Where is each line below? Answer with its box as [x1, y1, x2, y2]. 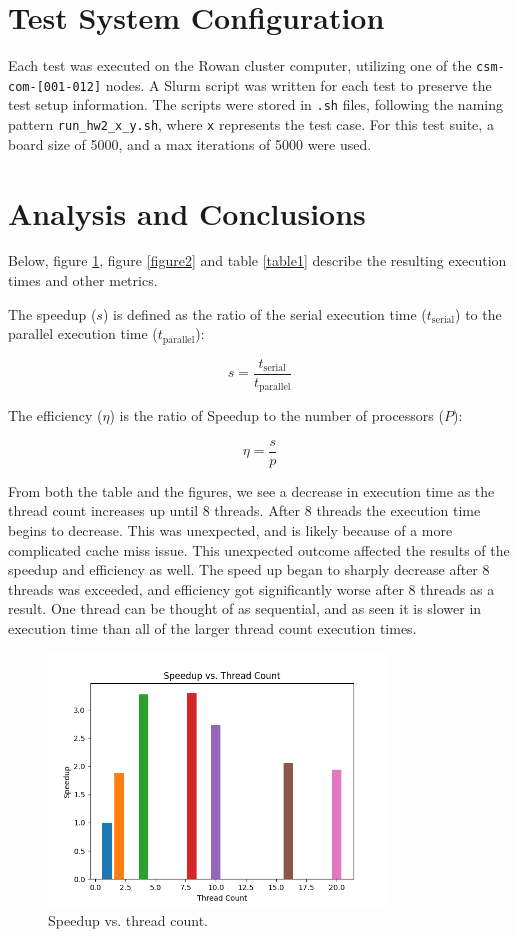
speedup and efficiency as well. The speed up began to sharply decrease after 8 [8, 559, 490, 580]
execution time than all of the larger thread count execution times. [8, 618, 417, 639]
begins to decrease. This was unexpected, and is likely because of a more [8, 520, 453, 541]
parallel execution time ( [8, 323, 158, 344]
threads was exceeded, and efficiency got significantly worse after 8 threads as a [8, 578, 495, 599]
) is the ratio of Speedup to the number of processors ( [109, 405, 444, 426]
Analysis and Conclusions [8, 192, 366, 233]
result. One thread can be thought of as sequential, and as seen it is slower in [8, 598, 482, 619]
